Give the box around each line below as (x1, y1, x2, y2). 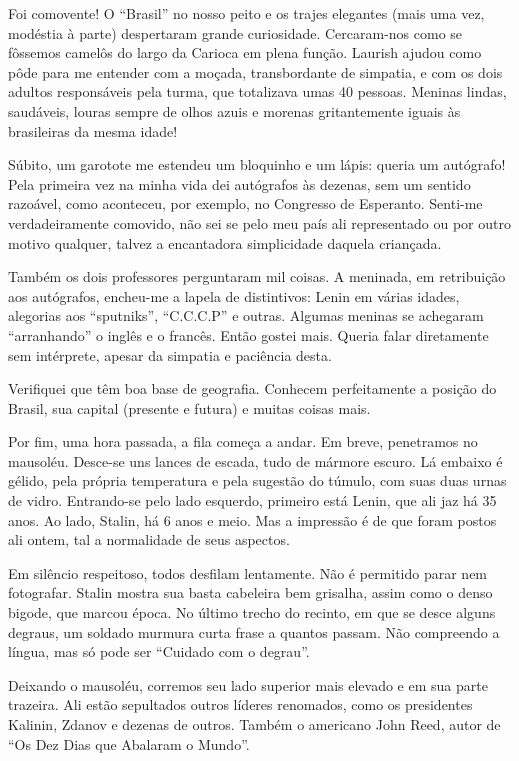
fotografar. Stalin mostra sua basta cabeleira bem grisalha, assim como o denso (8, 582, 493, 603)
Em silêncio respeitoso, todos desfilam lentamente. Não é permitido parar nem (8, 562, 488, 583)
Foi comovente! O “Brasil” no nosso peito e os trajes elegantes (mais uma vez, (8, 3, 485, 23)
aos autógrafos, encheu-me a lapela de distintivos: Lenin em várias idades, (8, 285, 460, 306)
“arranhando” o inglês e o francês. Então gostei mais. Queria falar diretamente (8, 324, 489, 345)
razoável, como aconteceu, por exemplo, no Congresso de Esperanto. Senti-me (8, 193, 483, 214)
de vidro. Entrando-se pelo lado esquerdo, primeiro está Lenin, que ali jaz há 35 (8, 490, 497, 511)
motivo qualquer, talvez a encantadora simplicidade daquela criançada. (8, 232, 442, 253)
